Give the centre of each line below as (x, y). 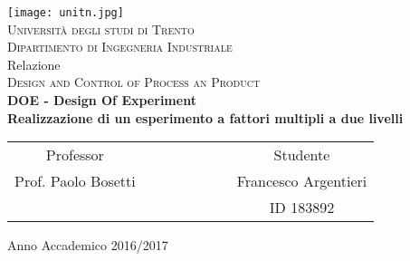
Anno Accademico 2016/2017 (88, 245)
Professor (75, 155)
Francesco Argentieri (302, 181)
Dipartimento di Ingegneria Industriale (120, 47)
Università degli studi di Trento (101, 29)
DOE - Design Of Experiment (102, 100)
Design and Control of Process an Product (134, 82)
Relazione (34, 64)
